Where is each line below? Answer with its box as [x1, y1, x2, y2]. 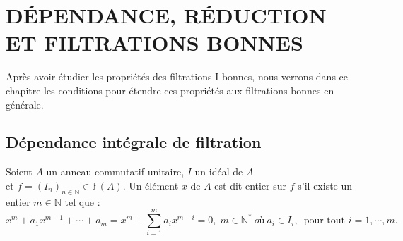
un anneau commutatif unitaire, [46, 164, 185, 179]
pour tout [303, 216, 346, 226]
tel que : [64, 194, 100, 209]
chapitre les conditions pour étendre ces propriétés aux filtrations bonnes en [6, 82, 334, 97]
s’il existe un [298, 178, 353, 192]
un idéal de [194, 164, 243, 179]
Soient [6, 164, 33, 179]
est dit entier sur [214, 178, 287, 192]
